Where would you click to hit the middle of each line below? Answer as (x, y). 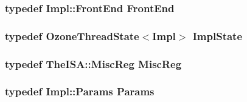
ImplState (217, 36)
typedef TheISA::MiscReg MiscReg (93, 63)
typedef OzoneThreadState (72, 36)
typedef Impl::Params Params (80, 91)
